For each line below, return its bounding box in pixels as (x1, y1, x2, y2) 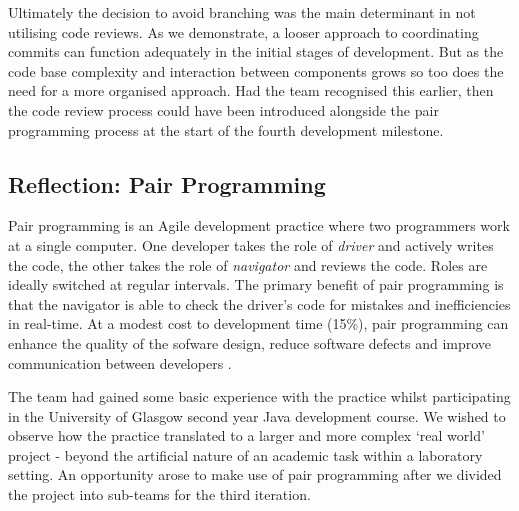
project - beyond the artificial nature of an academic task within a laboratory (8, 444, 483, 465)
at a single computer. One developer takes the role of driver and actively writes (8, 234, 494, 255)
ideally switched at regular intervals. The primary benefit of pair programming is (8, 274, 504, 295)
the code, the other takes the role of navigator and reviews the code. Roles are (8, 254, 488, 275)
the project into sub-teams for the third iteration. (8, 484, 311, 505)
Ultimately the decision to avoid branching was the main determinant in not (8, 2, 476, 22)
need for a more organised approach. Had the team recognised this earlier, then (8, 80, 494, 101)
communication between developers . (8, 352, 232, 373)
